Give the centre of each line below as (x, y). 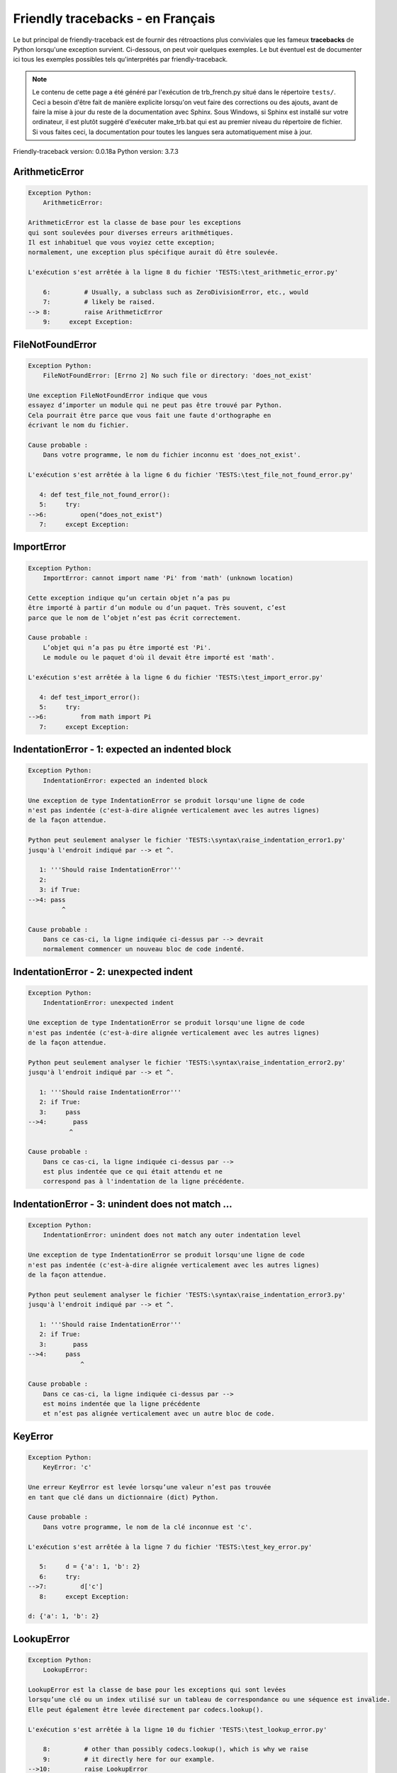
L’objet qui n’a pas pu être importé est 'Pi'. (127, 647)
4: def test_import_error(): (90, 697)
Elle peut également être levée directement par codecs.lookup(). (146, 1710)
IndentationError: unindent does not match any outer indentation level (172, 1235)
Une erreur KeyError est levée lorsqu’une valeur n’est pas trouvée (150, 1487)
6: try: (60, 1577)
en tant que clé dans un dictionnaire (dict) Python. (123, 1497)
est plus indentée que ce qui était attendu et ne (133, 1172)
